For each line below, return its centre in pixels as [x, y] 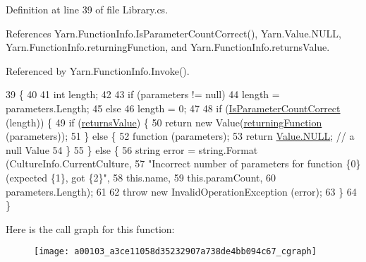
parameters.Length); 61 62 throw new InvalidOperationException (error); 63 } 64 [181, 191]
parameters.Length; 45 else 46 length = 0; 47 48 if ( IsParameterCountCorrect [173, 108]
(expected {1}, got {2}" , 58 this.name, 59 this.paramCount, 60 [141, 177]
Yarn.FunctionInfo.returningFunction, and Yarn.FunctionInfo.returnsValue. [168, 47]
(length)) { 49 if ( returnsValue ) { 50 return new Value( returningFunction [164, 122]
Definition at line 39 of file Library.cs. [87, 9]
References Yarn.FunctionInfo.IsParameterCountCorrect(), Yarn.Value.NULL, [173, 33]
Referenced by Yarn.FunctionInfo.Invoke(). [98, 70]
